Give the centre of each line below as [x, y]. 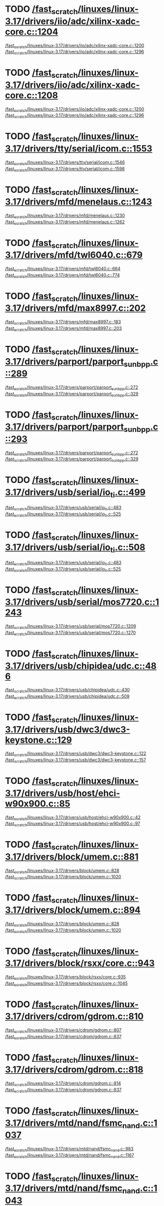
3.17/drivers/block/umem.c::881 [72, 857]
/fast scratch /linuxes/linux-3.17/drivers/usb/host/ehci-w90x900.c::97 [73, 824]
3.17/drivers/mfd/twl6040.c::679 [74, 255]
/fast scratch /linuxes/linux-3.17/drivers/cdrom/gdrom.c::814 [63, 1084]
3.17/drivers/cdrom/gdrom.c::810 [74, 1016]
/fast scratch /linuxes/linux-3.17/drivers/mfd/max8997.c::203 [64, 329]
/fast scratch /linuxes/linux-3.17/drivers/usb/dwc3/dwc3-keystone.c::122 [76, 754]
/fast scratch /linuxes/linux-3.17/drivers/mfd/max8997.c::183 [63, 322]
